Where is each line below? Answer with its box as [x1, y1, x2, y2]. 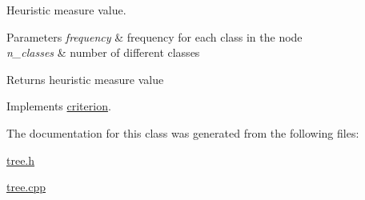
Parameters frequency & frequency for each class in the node [6, 28, 303, 45]
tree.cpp [6, 178, 46, 195]
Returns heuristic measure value [6, 70, 164, 87]
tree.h [6, 151, 35, 168]
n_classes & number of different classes [6, 44, 200, 61]
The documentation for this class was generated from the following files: [6, 124, 359, 141]
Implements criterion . [6, 98, 111, 114]
